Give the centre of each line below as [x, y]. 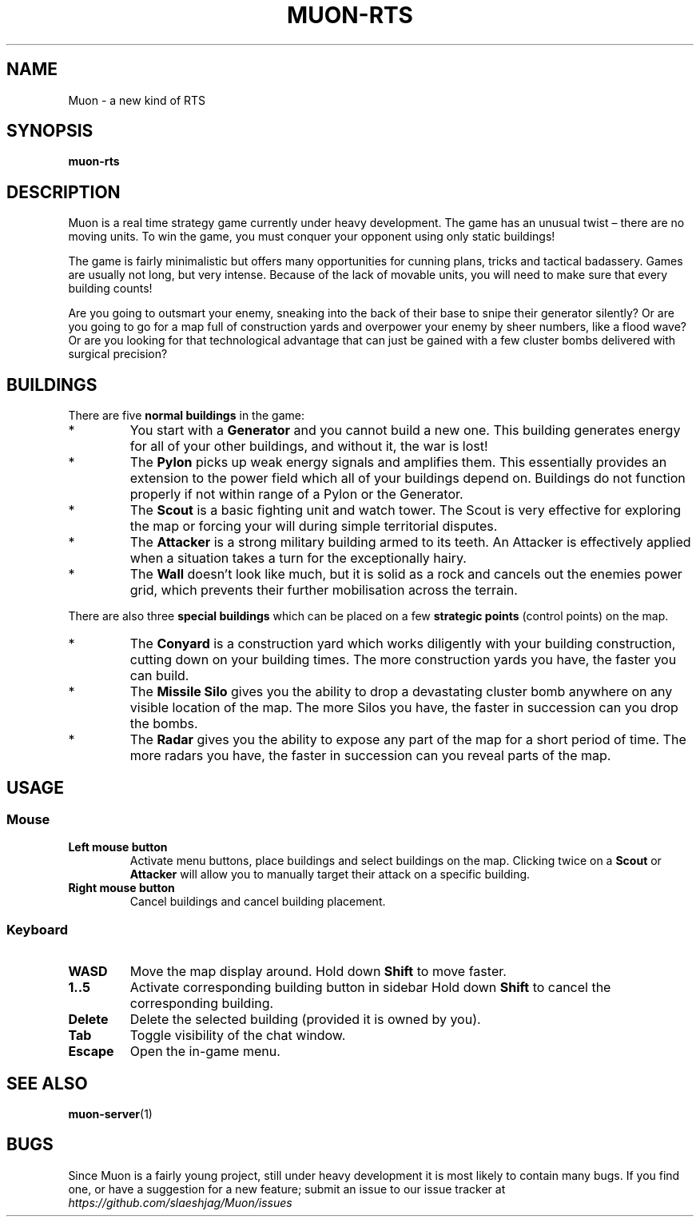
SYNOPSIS [50, 131]
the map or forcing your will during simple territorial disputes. [314, 526]
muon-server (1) [110, 1113]
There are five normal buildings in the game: [186, 416]
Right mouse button [121, 888]
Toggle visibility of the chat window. [238, 1036]
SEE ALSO [47, 1083]
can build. [159, 676]
